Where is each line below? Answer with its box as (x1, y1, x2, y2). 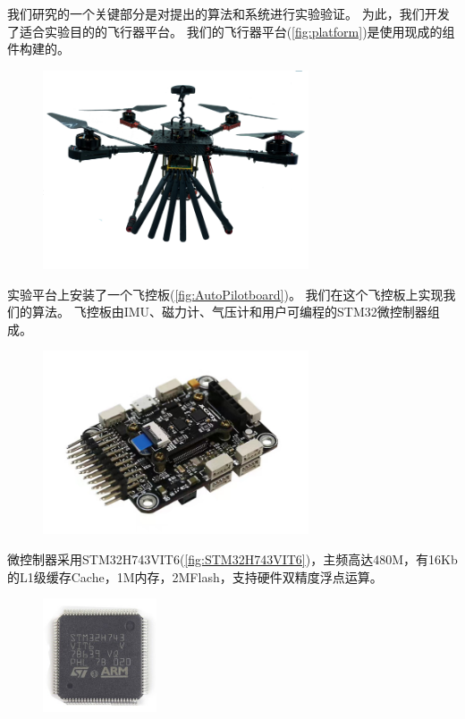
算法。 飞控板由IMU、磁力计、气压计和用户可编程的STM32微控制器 (31, 302, 427, 321)
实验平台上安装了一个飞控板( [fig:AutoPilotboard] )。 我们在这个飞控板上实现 (7, 284, 444, 303)
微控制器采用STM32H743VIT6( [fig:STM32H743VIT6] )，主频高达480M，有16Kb (7, 550, 458, 569)
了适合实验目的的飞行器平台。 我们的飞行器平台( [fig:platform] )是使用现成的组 (7, 21, 455, 40)
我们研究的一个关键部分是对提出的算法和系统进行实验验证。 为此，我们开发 (7, 4, 450, 22)
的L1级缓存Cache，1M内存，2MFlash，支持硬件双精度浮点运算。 (7, 567, 383, 586)
